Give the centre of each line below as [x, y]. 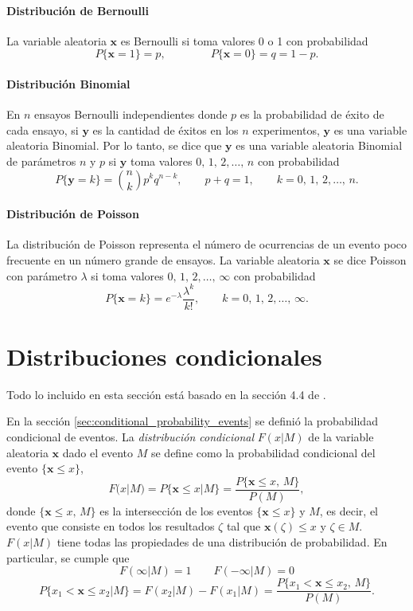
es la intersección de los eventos [176, 510]
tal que [244, 526]
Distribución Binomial [68, 83]
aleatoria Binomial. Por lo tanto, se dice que [114, 145]
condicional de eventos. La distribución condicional [131, 437]
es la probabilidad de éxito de [312, 114]
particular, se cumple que [68, 557]
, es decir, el [349, 510]
